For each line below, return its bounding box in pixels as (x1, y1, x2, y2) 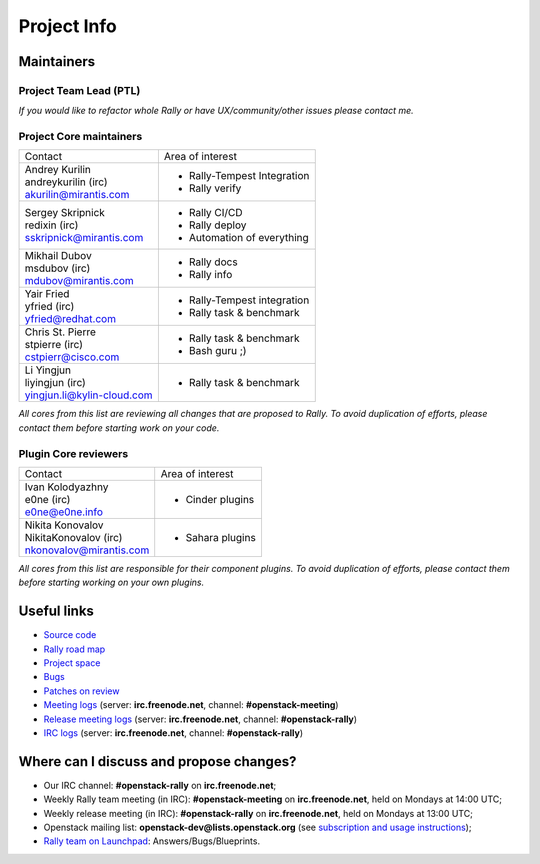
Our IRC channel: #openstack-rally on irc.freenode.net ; (43, 779, 277, 791)
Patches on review (43, 685, 120, 697)
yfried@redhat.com (24, 312, 117, 326)
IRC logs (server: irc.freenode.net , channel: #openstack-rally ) (43, 727, 304, 739)
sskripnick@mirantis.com (24, 231, 144, 245)
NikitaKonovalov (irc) (24, 530, 123, 544)
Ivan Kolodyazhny (24, 480, 109, 494)
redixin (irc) (24, 218, 79, 232)
